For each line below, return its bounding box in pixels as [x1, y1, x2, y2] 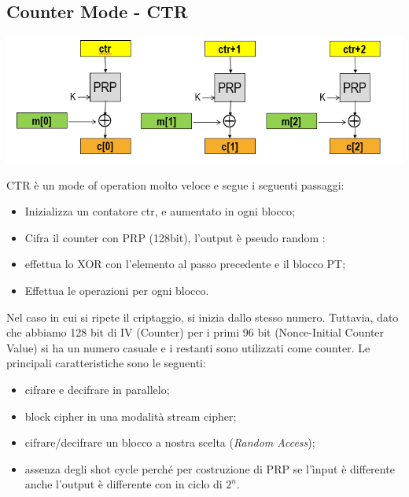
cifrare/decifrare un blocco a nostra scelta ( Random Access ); [24, 434, 315, 451]
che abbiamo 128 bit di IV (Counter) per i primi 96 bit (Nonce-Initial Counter [6, 324, 385, 341]
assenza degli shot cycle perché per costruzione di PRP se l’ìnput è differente [24, 460, 395, 477]
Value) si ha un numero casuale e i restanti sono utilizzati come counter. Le [6, 339, 370, 355]
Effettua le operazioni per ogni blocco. [24, 282, 209, 298]
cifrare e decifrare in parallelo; [24, 381, 170, 397]
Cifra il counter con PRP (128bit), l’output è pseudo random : [24, 229, 326, 245]
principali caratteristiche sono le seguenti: [6, 355, 206, 371]
